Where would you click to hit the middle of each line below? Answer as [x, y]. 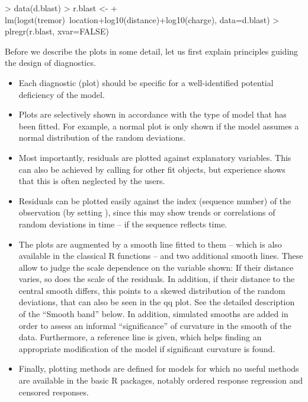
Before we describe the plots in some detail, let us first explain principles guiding [152, 51]
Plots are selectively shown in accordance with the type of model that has [153, 114]
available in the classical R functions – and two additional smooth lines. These [161, 256]
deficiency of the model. [62, 94]
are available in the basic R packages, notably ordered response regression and [161, 380]
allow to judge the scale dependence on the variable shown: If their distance [156, 267]
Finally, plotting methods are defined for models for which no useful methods [159, 368]
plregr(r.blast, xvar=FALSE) [57, 31]
